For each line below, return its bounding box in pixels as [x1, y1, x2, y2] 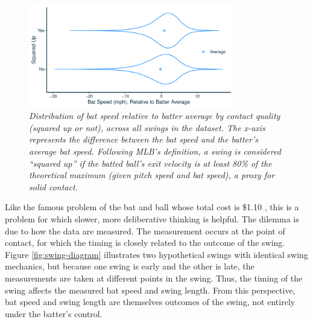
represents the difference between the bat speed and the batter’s [29, 133, 258, 146]
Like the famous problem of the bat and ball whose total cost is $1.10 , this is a [5, 201, 299, 213]
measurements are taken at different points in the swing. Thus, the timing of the [5, 271, 303, 284]
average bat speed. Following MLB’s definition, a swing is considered [29, 144, 281, 157]
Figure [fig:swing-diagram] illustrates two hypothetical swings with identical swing [5, 248, 308, 260]
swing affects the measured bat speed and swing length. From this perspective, [5, 283, 296, 296]
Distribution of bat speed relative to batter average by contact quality [29, 109, 280, 122]
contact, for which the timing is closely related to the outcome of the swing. [5, 236, 285, 249]
